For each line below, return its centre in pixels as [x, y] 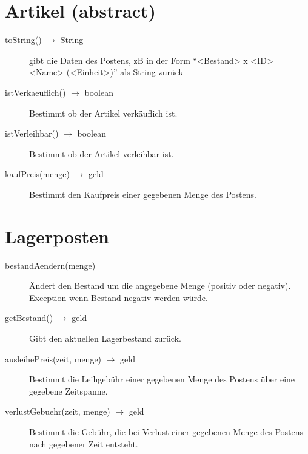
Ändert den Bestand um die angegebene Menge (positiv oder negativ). [160, 286]
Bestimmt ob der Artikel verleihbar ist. [102, 153]
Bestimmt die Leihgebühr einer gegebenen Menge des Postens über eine [162, 379]
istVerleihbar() [32, 133]
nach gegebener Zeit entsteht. [84, 443]
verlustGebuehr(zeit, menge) [58, 411]
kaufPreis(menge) [37, 174]
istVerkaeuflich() [35, 92]
